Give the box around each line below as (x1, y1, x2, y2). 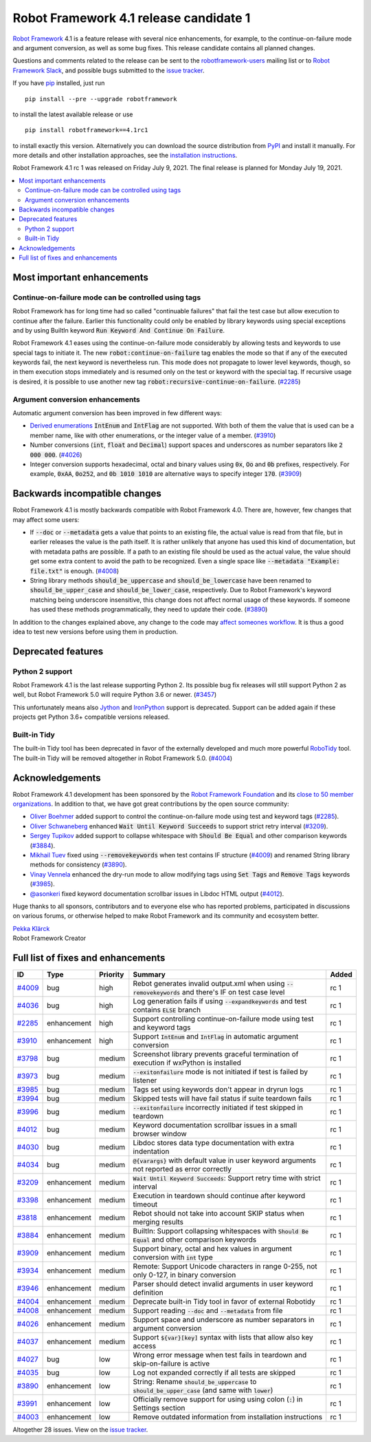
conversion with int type (133, 1253, 213, 1262)
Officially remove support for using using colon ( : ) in (133, 1394, 303, 1404)
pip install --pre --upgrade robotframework (25, 95, 178, 103)
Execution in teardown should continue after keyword (133, 1191, 306, 1201)
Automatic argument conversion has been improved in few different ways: (12, 409, 223, 417)
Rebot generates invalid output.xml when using (133, 979, 285, 988)
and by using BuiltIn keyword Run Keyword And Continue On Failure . (12, 326, 225, 334)
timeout (133, 1200, 158, 1209)
